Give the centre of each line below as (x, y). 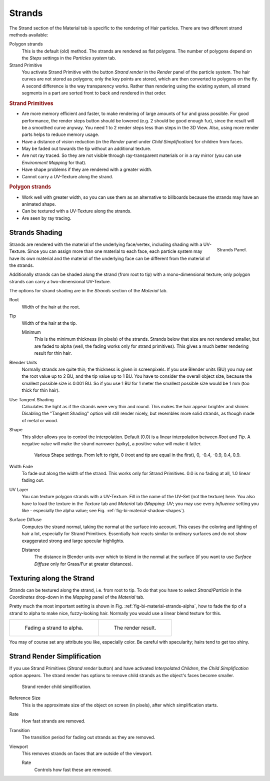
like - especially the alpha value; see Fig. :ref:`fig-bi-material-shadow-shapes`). (103, 511)
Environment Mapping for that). (54, 162)
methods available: (29, 34)
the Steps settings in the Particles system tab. (69, 58)
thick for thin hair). (41, 390)
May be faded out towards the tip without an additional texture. (86, 149)
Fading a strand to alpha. (54, 628)
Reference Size (25, 698)
